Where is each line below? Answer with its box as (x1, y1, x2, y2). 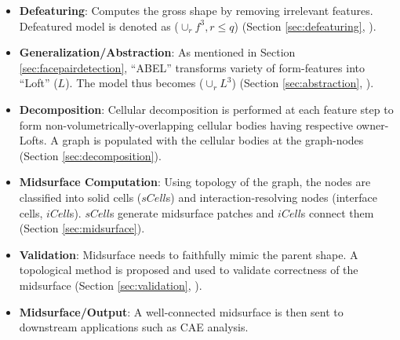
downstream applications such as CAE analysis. (19, 319, 249, 335)
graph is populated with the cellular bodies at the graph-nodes (62, 132, 364, 148)
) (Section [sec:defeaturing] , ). (234, 17, 376, 34)
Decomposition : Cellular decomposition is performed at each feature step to (19, 101, 394, 117)
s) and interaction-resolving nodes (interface (165, 188, 377, 205)
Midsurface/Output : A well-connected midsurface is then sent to (19, 303, 344, 320)
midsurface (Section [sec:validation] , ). (19, 276, 202, 293)
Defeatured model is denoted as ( (19, 17, 179, 34)
